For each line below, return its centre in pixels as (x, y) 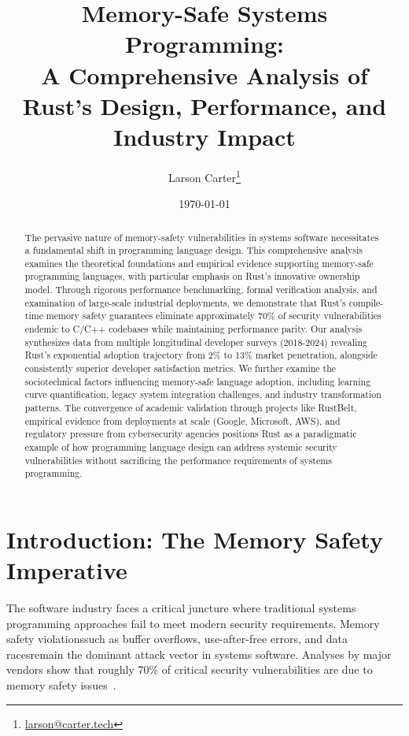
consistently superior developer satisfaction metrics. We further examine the (181, 368)
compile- (366, 302)
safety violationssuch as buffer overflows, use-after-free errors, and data (177, 639)
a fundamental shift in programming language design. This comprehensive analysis (194, 250)
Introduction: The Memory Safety (195, 539)
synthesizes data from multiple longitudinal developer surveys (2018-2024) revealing (196, 342)
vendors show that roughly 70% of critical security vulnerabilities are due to (190, 669)
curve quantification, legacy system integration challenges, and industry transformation (203, 394)
